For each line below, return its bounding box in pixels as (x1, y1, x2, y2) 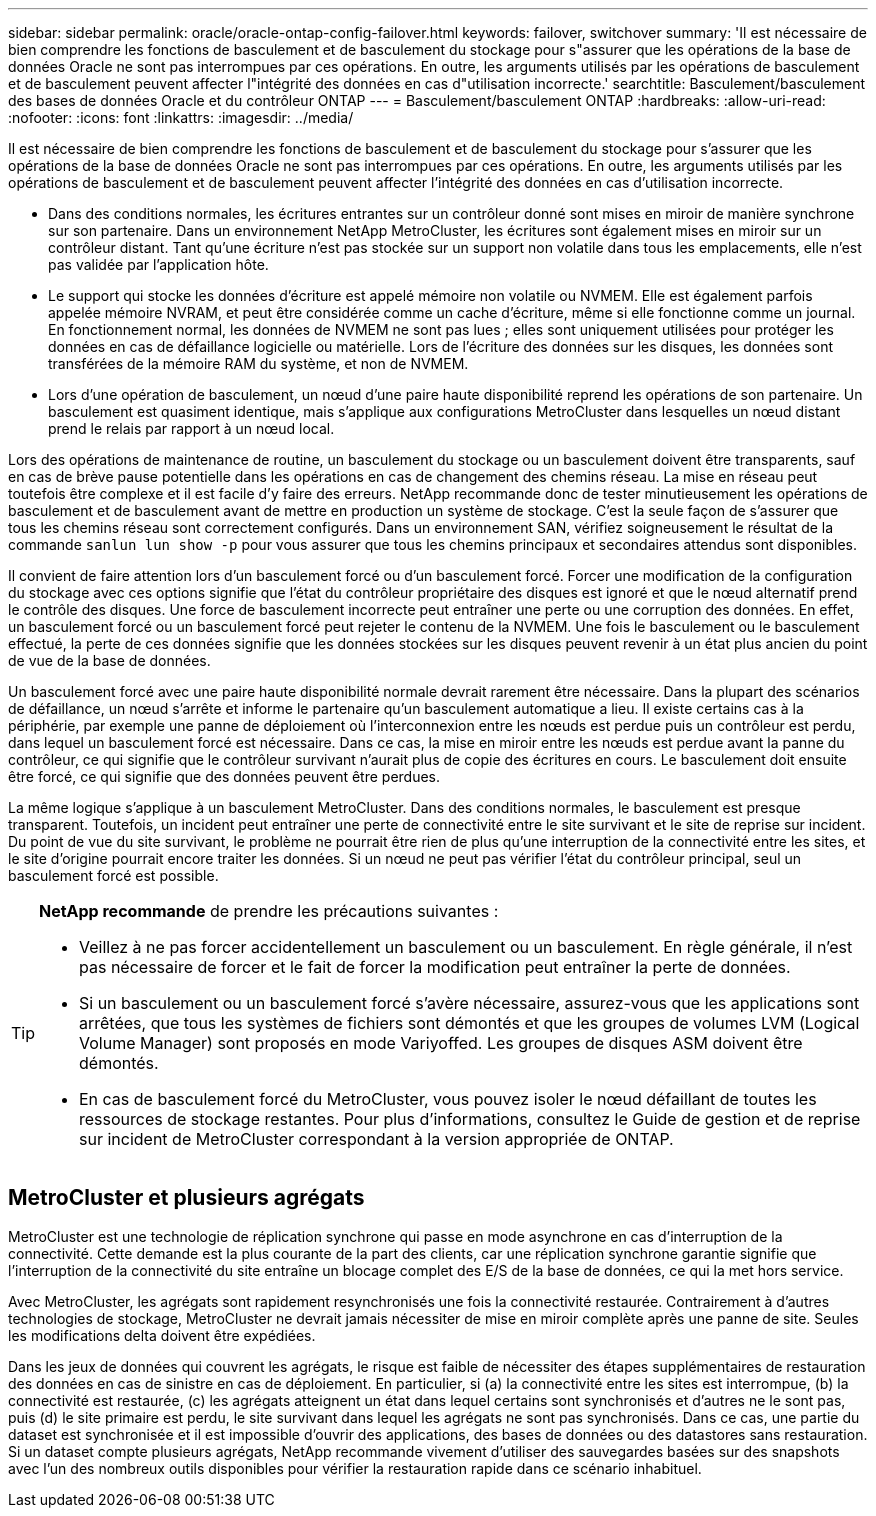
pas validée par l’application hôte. (48, 256, 269, 273)
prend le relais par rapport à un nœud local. (48, 420, 335, 437)
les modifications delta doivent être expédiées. (8, 1326, 316, 1344)
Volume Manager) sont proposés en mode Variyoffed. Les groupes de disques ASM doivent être (79, 1033, 803, 1053)
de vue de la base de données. (8, 652, 211, 669)
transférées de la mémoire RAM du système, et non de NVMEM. (48, 355, 469, 372)
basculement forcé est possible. (8, 867, 219, 884)
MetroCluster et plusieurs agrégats (8, 1185, 365, 1211)
